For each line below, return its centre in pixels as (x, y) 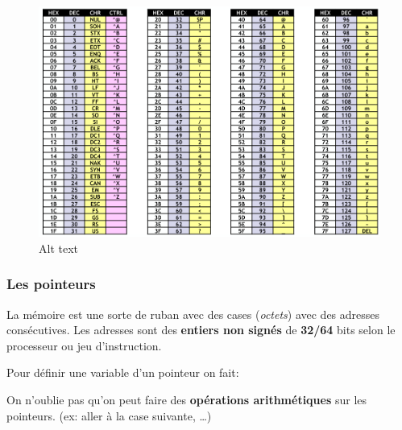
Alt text (58, 248)
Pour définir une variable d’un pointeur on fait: (123, 372)
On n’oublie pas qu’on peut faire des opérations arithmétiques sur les (187, 399)
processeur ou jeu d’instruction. (84, 345)
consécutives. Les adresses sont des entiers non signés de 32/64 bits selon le (201, 330)
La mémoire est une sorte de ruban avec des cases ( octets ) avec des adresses (193, 314)
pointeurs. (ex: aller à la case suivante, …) (109, 415)
